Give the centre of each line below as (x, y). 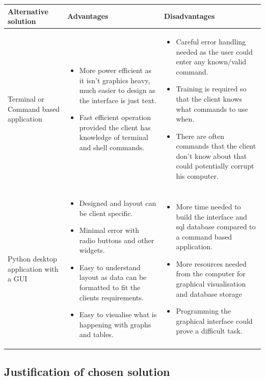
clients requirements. (111, 297)
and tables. (96, 334)
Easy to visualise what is (118, 314)
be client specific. (106, 213)
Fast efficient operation (115, 117)
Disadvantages (189, 16)
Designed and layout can (118, 203)
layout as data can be (113, 277)
